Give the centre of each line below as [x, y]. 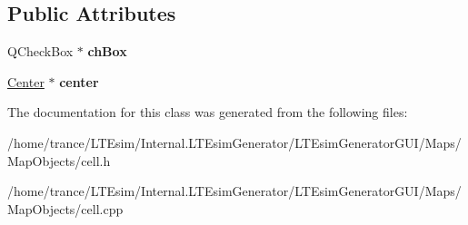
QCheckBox [40, 51]
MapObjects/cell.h [59, 160]
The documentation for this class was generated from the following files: [208, 112]
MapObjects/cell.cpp [65, 208]
